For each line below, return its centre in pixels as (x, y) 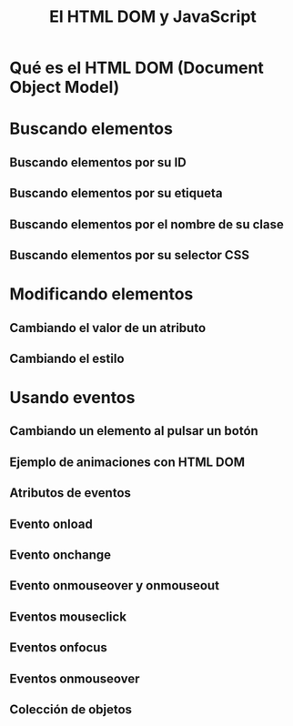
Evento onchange (61, 555)
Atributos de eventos (71, 493)
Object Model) (65, 87)
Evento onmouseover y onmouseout (115, 585)
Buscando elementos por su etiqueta (116, 193)
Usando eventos (72, 398)
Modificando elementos (101, 294)
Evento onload (51, 524)
